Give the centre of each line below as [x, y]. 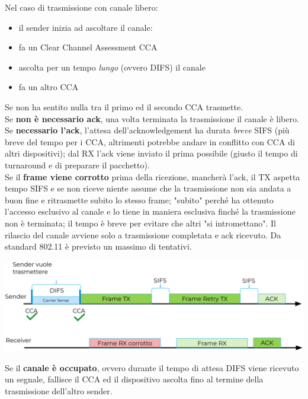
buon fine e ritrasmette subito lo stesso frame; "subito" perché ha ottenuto [139, 199]
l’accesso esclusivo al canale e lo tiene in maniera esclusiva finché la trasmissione [150, 211]
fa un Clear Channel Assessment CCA [88, 47]
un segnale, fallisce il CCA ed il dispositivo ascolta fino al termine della [134, 379]
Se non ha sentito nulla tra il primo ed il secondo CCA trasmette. [124, 106]
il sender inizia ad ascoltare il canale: [86, 27]
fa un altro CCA [49, 87]
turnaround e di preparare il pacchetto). [77, 165]
